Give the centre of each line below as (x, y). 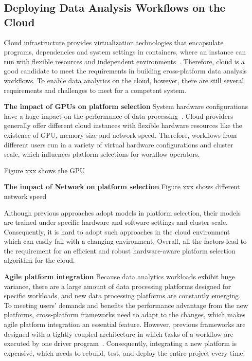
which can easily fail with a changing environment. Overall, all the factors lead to (125, 241)
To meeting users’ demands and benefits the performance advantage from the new (126, 305)
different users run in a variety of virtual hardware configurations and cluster (119, 144)
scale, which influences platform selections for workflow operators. (102, 154)
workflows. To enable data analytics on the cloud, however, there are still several (124, 80)
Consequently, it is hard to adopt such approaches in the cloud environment (117, 231)
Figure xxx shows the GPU (45, 170)
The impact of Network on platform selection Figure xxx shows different (122, 187)
